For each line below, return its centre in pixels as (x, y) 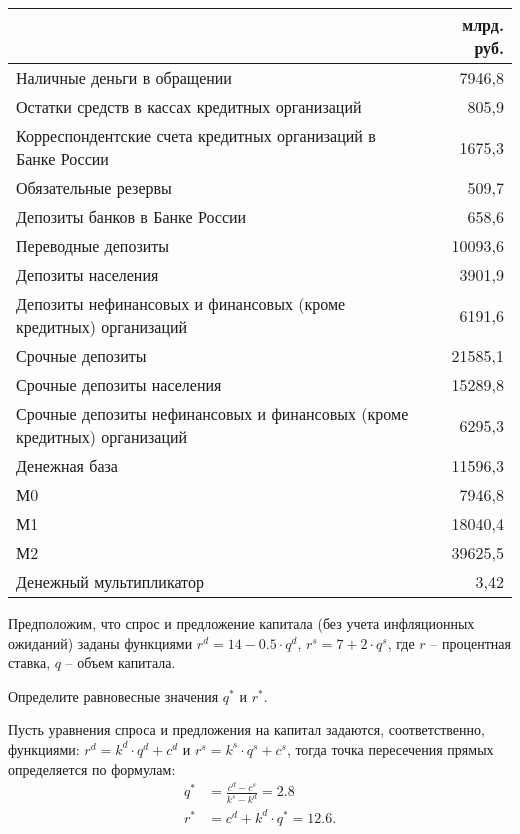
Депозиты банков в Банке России (131, 216)
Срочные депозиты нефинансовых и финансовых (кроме (212, 413)
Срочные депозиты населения (119, 384)
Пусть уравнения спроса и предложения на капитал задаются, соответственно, (246, 729)
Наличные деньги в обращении (124, 77)
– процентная (470, 642)
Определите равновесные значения (113, 695)
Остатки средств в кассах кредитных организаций (189, 106)
